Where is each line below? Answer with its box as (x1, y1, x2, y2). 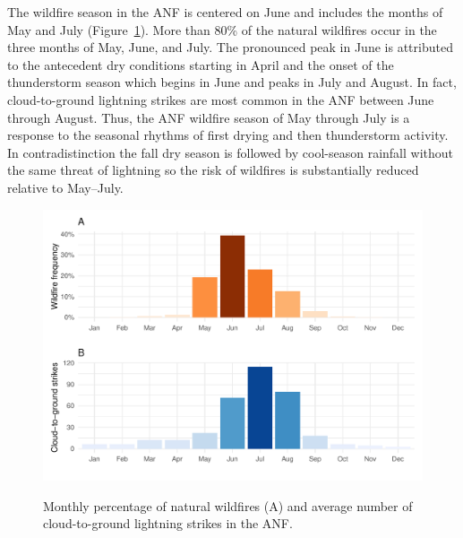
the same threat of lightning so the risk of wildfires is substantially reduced (7, 161, 419, 179)
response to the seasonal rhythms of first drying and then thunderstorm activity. (7, 126, 449, 144)
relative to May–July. (7, 178, 124, 196)
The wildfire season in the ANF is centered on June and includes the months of (7, 3, 443, 21)
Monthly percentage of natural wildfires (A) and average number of (43, 496, 413, 515)
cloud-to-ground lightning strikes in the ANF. (43, 514, 293, 533)
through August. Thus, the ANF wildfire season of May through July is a (7, 108, 410, 126)
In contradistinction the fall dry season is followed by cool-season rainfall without (7, 143, 453, 161)
